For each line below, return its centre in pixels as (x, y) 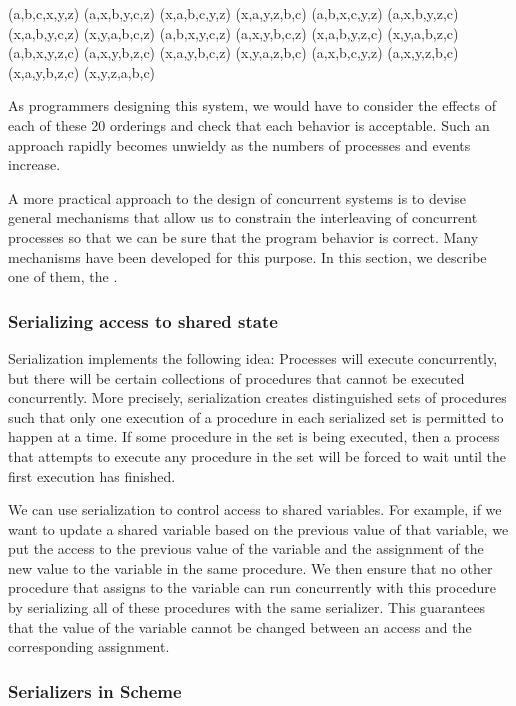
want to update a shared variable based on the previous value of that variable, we (258, 528)
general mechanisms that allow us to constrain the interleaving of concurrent (243, 217)
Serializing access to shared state (143, 320)
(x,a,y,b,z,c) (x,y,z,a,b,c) (82, 71)
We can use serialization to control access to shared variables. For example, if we (255, 509)
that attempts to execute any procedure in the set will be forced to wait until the (257, 455)
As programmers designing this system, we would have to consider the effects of (252, 105)
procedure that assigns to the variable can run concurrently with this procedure (252, 587)
